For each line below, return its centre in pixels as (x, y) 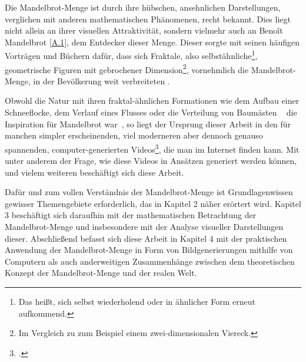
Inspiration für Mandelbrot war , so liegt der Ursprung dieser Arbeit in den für (148, 124)
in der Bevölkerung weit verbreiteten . (102, 80)
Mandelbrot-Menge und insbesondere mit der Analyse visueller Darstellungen (144, 227)
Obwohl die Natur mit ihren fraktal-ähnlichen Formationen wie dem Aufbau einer (152, 101)
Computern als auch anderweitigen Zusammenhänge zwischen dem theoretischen (150, 261)
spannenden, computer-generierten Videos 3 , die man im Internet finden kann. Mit (152, 148)
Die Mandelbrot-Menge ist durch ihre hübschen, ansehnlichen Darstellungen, (143, 7)
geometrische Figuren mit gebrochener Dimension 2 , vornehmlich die (127, 68)
